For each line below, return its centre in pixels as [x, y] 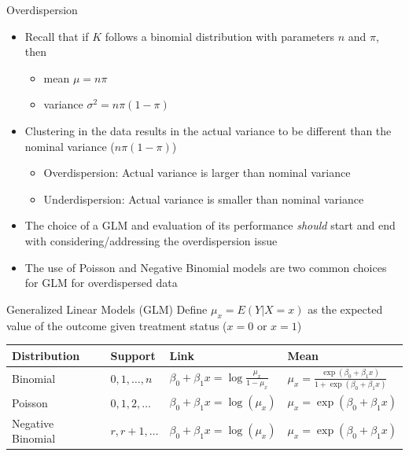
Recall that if [57, 36]
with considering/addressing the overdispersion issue [151, 240]
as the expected [345, 309]
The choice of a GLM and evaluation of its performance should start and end [210, 225]
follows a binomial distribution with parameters [219, 36]
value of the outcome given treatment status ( [117, 325]
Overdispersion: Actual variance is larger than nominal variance [197, 173]
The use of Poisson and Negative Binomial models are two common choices [206, 267]
